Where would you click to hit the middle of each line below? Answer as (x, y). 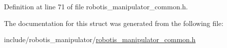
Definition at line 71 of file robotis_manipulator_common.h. (96, 6)
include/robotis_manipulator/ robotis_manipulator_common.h (100, 39)
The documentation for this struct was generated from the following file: (114, 23)
